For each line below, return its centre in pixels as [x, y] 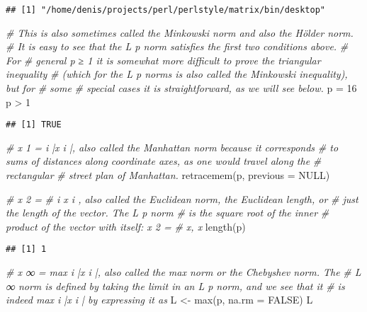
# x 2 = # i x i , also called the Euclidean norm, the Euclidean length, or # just [182, 198]
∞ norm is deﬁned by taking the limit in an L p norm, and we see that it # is [175, 285]
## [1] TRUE [34, 125]
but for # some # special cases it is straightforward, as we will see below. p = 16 [181, 88]
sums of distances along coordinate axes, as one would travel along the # [164, 161]
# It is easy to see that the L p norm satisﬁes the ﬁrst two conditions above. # [177, 46]
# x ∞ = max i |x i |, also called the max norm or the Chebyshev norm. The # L [183, 272]
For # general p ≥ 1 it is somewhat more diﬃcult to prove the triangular [163, 60]
